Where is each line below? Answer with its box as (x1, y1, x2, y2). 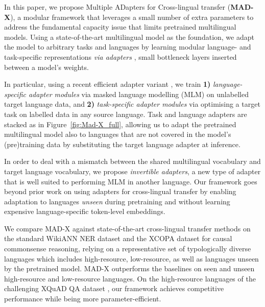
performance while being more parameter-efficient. (4, 293, 161, 304)
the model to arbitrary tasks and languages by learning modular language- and (4, 41, 251, 52)
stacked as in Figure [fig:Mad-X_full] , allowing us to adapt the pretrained (4, 119, 236, 129)
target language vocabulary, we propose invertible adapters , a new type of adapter (4, 166, 261, 176)
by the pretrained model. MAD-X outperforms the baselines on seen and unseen (4, 263, 255, 274)
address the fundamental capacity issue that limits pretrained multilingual (4, 21, 236, 32)
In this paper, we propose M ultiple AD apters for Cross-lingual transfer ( (4, 2, 231, 12)
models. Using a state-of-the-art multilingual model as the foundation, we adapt (4, 31, 254, 42)
